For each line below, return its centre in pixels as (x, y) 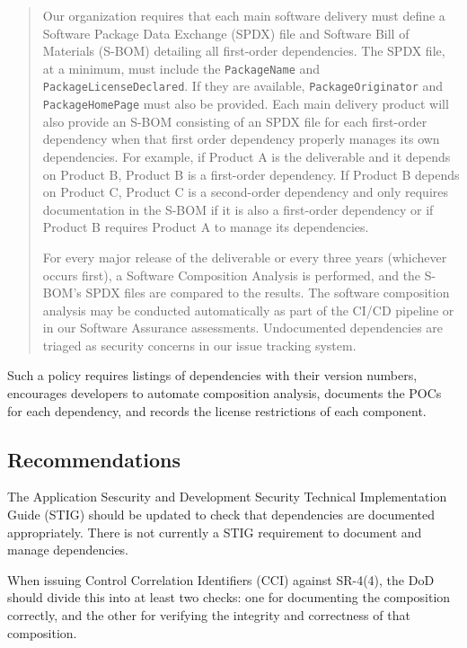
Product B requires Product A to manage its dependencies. (206, 227)
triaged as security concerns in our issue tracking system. (199, 345)
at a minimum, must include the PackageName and (181, 68)
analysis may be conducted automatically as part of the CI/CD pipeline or (248, 310)
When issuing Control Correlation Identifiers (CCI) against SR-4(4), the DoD (221, 579)
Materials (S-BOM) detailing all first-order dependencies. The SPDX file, (244, 51)
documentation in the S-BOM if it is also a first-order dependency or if (238, 209)
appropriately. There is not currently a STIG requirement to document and (215, 532)
